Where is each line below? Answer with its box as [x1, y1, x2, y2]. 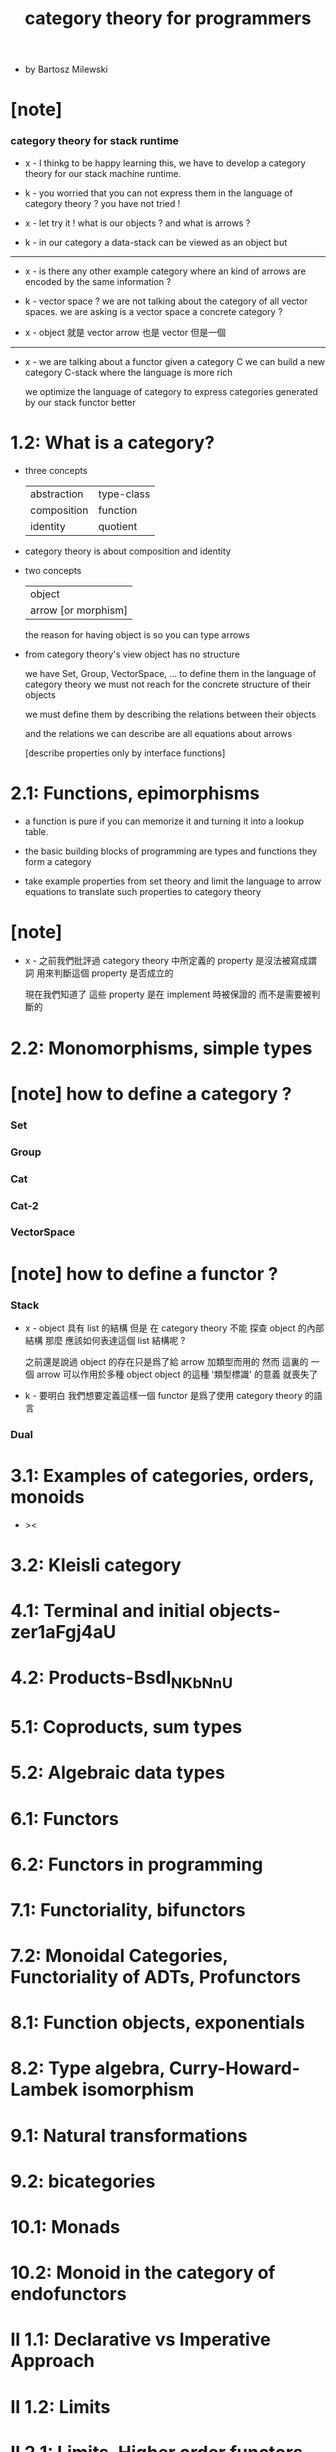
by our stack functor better [24, 396, 137, 408]
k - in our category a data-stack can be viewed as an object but [24, 236, 288, 248]
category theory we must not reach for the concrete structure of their [24, 678, 312, 690]
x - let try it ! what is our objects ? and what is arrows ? [24, 217, 251, 229]
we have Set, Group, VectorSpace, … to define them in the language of [24, 667, 317, 679]
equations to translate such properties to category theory [24, 885, 262, 897]
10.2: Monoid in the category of [10, 2262, 276, 2284]
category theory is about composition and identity [24, 545, 232, 557]
